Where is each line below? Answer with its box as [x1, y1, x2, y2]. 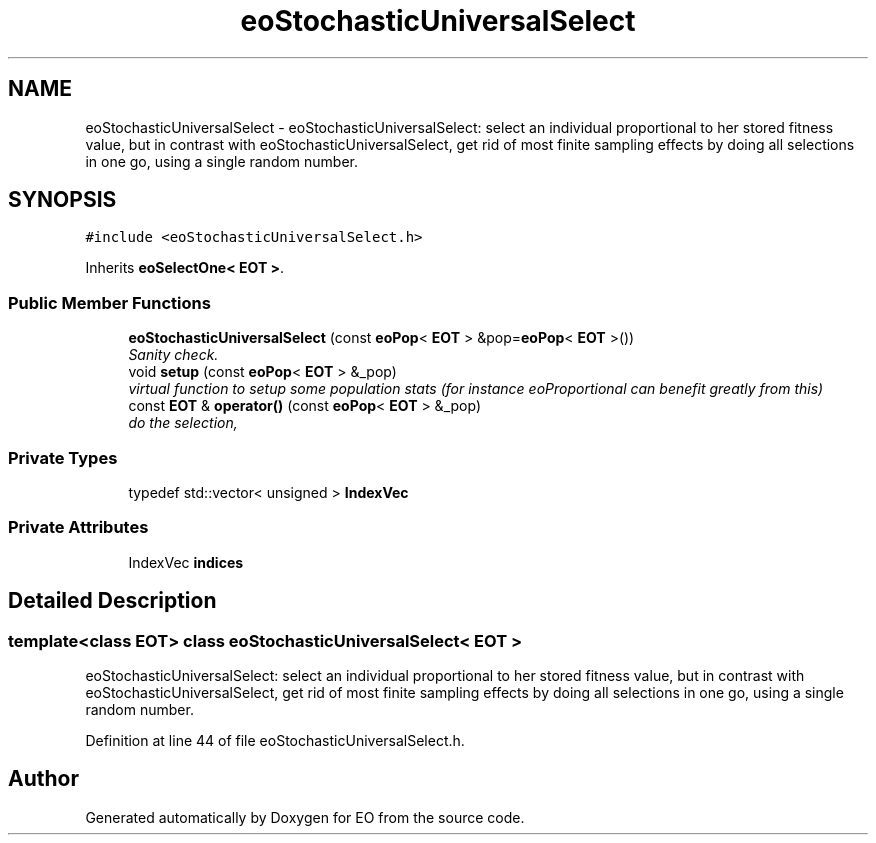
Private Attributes [8, 517, 149, 538]
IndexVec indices [128, 553, 244, 571]
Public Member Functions [8, 292, 211, 313]
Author [8, 766, 79, 792]
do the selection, [128, 414, 238, 432]
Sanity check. [128, 346, 219, 364]
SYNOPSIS [8, 187, 117, 213]
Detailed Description [8, 588, 217, 614]
